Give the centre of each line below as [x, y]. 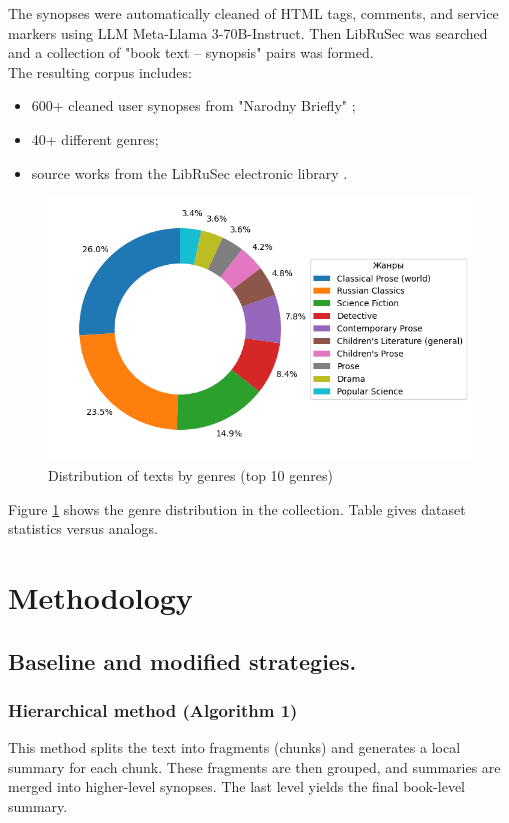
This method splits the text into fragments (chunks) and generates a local [234, 747]
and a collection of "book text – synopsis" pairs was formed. [191, 52]
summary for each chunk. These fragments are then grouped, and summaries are [254, 766]
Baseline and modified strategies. [182, 660]
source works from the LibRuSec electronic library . [189, 172]
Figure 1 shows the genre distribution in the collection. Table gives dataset [237, 508]
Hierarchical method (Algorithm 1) [153, 709]
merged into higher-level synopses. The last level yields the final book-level [236, 786]
